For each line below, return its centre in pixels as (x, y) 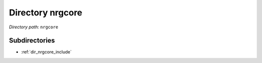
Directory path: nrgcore (33, 27)
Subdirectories (32, 41)
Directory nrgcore (46, 13)
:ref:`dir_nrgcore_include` (46, 52)
